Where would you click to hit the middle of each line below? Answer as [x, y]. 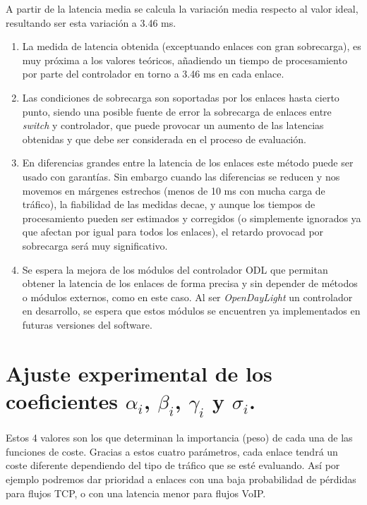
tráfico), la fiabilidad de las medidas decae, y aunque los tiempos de [169, 204]
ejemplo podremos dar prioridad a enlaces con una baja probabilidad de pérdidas [181, 479]
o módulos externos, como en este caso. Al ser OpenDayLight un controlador [187, 297]
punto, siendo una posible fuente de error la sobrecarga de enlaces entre [177, 111]
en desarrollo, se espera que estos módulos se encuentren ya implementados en [191, 311]
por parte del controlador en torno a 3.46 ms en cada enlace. [153, 74]
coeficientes [62, 400]
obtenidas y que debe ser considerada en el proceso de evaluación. [164, 139]
